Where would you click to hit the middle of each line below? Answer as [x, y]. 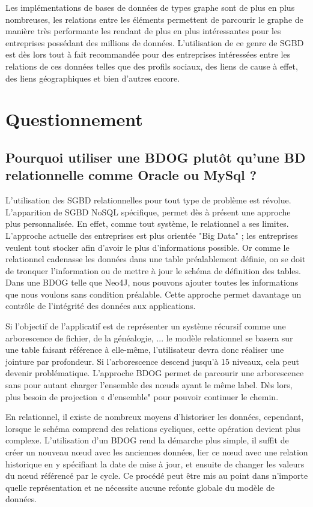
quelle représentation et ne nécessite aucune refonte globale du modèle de [140, 487]
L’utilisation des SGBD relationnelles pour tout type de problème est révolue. [148, 200]
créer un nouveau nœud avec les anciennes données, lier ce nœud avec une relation [157, 452]
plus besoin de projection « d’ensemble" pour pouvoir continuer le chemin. [142, 396]
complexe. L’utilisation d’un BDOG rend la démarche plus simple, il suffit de [147, 440]
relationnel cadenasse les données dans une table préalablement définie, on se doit [156, 259]
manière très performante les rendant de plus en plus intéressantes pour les [143, 31]
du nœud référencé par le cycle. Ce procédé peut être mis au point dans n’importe [157, 475]
